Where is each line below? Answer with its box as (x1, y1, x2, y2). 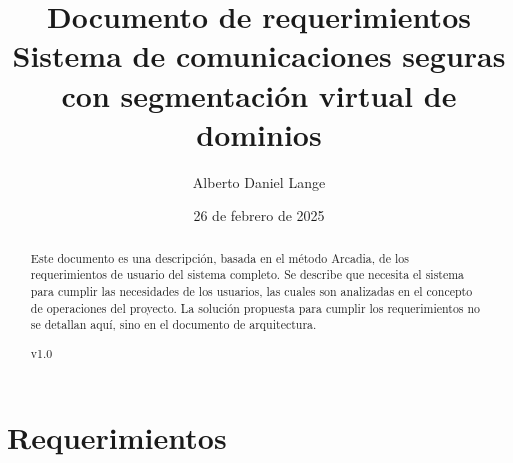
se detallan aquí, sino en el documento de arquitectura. (30, 316, 317, 333)
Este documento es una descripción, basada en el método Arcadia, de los (30, 249, 409, 266)
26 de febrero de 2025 (193, 205, 325, 226)
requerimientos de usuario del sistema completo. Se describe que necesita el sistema (30, 266, 465, 283)
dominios (196, 113, 322, 154)
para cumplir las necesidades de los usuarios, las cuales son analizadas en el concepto (30, 282, 473, 299)
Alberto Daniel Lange (192, 171, 326, 192)
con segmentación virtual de (61, 74, 457, 115)
